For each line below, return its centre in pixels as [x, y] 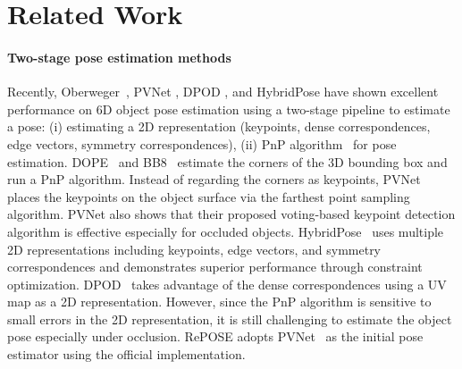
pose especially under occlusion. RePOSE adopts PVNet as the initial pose [215, 336]
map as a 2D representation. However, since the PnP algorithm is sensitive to [219, 302]
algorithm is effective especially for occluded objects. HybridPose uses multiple [226, 231]
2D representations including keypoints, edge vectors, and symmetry [194, 249]
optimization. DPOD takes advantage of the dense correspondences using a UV [227, 284]
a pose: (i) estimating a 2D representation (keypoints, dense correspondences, [219, 126]
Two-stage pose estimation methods [119, 57]
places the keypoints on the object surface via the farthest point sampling [209, 196]
